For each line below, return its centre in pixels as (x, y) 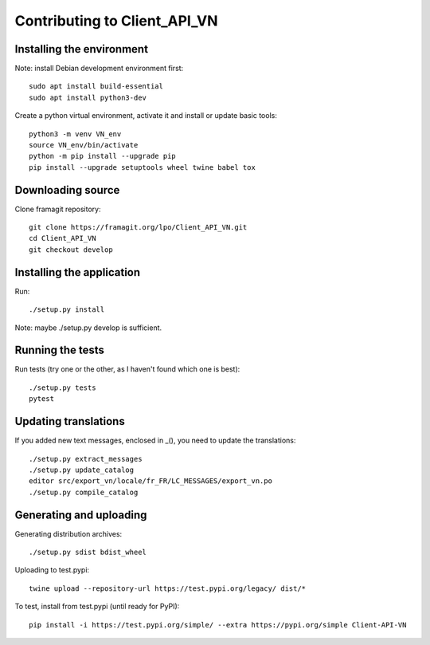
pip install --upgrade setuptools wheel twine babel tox (143, 167)
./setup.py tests (63, 387)
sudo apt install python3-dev (88, 97)
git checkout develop (71, 250)
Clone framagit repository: (58, 209)
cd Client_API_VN (63, 238)
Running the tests (60, 350)
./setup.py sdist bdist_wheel (88, 553)
